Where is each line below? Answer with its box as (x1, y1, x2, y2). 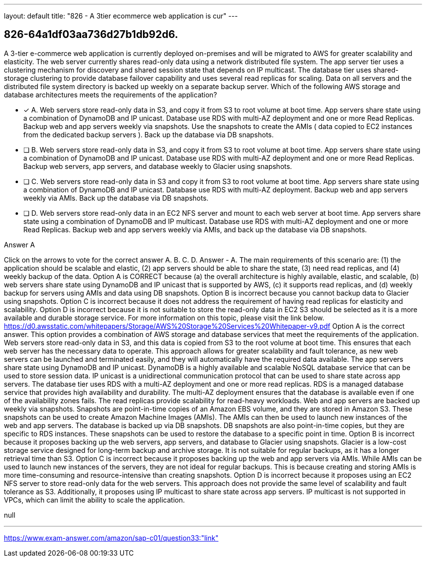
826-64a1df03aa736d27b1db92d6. (4, 28, 178, 41)
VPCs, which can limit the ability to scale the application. (4, 495, 185, 504)
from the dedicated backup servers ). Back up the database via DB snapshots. (23, 130, 274, 139)
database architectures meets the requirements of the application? (4, 90, 217, 99)
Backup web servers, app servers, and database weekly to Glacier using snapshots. (23, 162, 292, 170)
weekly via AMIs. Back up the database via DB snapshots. (23, 193, 209, 202)
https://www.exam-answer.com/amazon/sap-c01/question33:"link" (4, 533, 219, 542)
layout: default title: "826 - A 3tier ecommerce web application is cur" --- (4, 12, 238, 20)
